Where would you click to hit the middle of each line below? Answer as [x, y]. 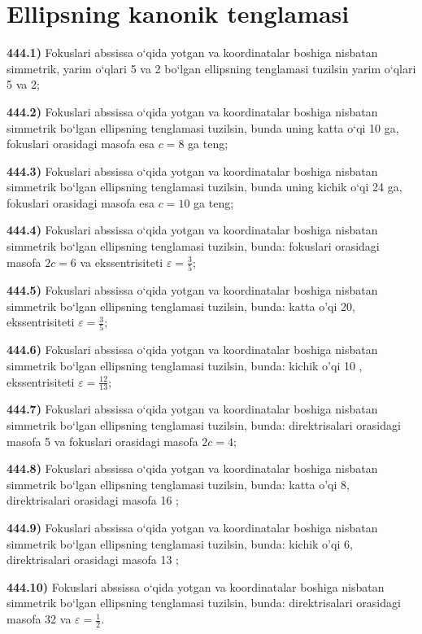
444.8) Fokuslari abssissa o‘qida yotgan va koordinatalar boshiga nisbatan [192, 468]
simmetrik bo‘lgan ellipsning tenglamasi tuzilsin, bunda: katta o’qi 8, [178, 484]
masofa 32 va [39, 619]
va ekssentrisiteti [122, 262]
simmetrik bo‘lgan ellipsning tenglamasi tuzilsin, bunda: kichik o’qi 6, [180, 543]
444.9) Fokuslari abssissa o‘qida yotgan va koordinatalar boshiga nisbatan [192, 528]
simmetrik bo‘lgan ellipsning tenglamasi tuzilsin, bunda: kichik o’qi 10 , [185, 366]
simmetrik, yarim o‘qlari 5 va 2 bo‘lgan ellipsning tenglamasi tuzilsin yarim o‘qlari [211, 68]
